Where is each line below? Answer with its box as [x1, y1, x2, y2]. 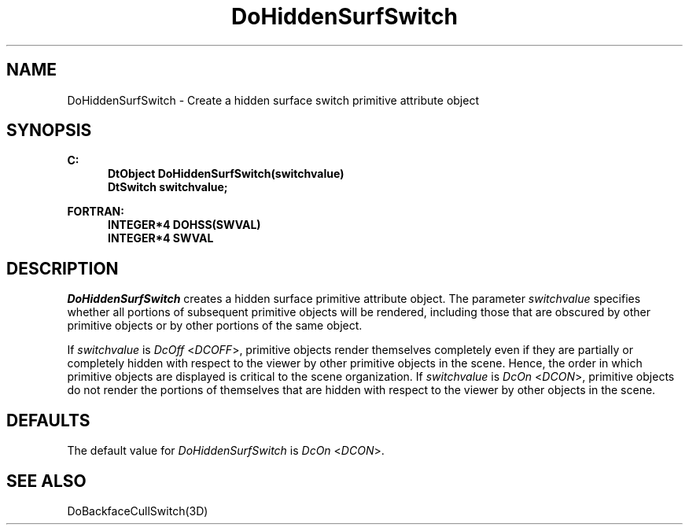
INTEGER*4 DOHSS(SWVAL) [108, 218, 261, 232]
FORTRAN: [67, 205, 124, 219]
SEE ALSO [6, 470, 87, 491]
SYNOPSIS [6, 120, 92, 141]
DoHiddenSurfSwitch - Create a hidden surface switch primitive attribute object [67, 93, 479, 107]
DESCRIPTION [6, 258, 119, 278]
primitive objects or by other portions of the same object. [67, 319, 363, 333]
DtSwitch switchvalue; [108, 180, 228, 194]
